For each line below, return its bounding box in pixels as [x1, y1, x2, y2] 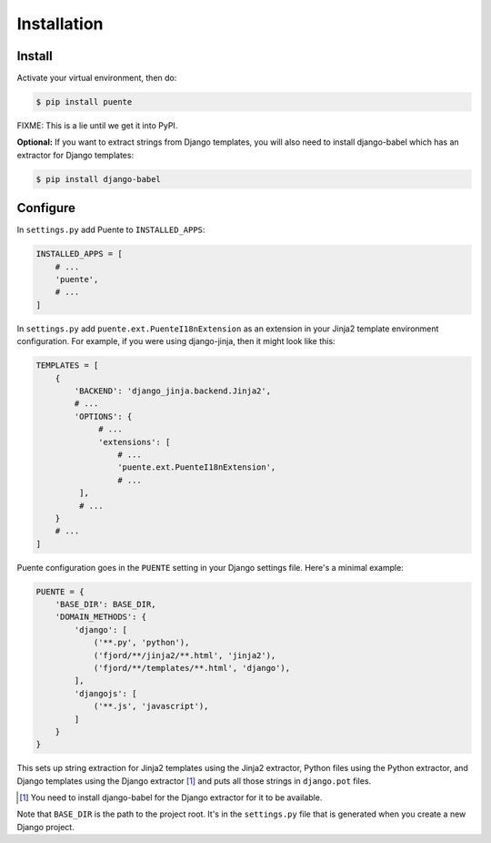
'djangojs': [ [74, 688, 137, 698]
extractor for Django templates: [16, 149, 135, 160]
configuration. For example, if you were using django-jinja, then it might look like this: [16, 336, 336, 347]
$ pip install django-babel [35, 174, 161, 184]
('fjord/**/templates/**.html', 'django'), [93, 663, 291, 673]
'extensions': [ [98, 437, 171, 447]
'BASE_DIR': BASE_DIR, [55, 599, 156, 610]
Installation [16, 14, 104, 34]
